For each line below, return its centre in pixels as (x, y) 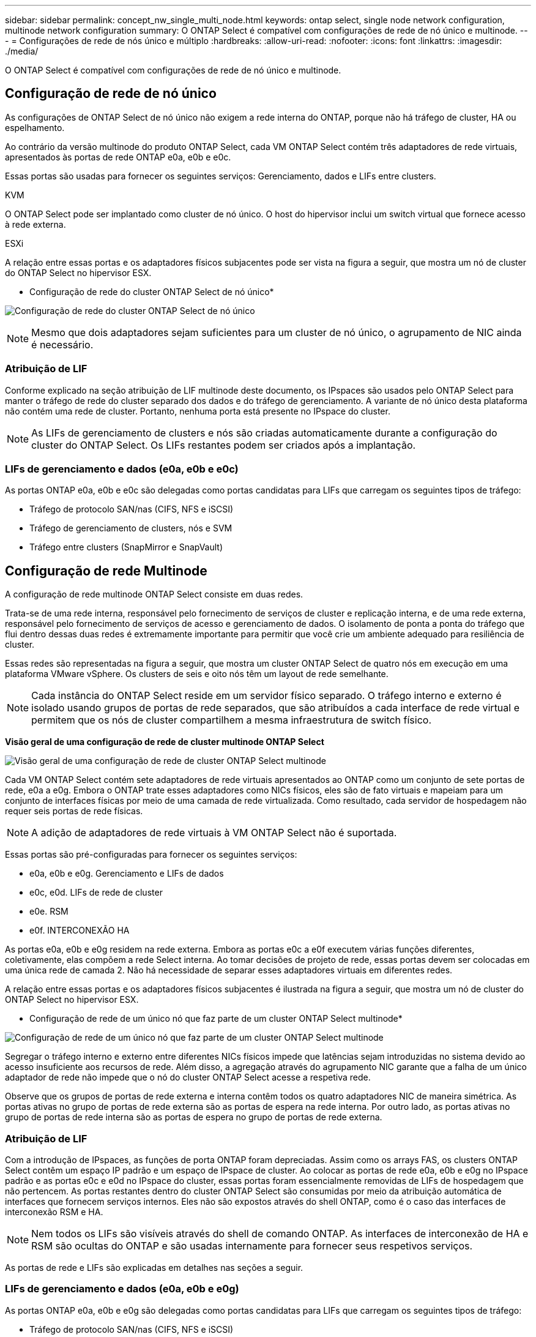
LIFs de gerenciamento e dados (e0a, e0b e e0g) (122, 1289)
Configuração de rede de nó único (111, 94)
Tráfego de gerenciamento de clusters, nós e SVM (131, 528)
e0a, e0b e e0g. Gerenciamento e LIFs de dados (127, 874)
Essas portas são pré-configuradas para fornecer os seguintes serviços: (151, 855)
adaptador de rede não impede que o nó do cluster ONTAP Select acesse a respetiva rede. (188, 1077)
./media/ (22, 51)
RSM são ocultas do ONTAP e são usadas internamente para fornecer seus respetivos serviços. (252, 1245)
